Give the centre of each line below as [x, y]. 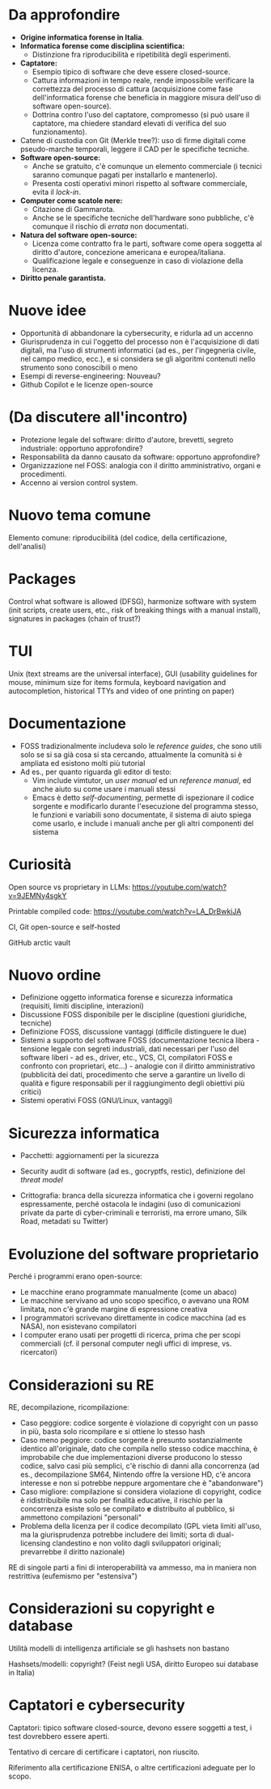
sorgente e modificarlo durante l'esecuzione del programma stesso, [145, 806]
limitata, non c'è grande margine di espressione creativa [114, 1309]
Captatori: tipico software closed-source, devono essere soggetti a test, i [130, 1728]
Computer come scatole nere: [71, 201]
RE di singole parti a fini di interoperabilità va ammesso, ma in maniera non [133, 1567]
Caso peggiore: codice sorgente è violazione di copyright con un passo [139, 1423]
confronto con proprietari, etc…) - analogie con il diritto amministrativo [138, 1066]
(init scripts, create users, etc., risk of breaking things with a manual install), [135, 610]
